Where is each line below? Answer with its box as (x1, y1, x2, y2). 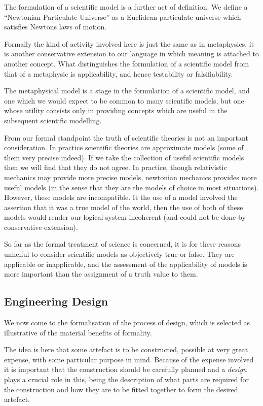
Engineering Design (4, 293, 108, 309)
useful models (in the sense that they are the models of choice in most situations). (4, 182, 259, 192)
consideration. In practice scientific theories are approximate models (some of (4, 142, 244, 153)
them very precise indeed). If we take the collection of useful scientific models (4, 152, 244, 162)
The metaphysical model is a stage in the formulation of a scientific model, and (4, 85, 250, 96)
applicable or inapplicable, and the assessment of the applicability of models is (4, 258, 247, 269)
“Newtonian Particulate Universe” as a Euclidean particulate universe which (4, 11, 241, 22)
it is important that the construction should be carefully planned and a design (4, 364, 247, 375)
